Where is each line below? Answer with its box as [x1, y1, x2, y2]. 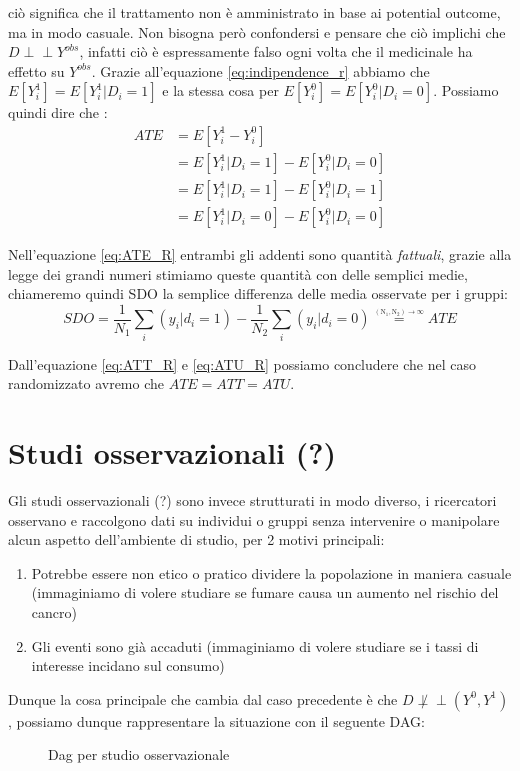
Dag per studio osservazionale [48, 744, 230, 765]
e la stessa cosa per [162, 80, 279, 101]
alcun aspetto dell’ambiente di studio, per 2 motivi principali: [8, 529, 385, 550]
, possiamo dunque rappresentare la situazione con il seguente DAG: [8, 710, 425, 731]
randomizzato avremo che [8, 373, 165, 394]
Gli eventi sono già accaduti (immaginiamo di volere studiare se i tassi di [31, 635, 479, 656]
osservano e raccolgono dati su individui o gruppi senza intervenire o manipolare [8, 509, 500, 530]
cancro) [31, 601, 77, 622]
